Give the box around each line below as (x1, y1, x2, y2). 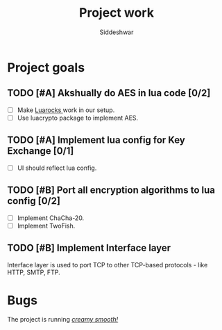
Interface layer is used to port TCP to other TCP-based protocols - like (7, 260, 208, 269)
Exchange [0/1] (7, 145, 74, 157)
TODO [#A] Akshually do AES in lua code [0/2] (7, 87, 211, 99)
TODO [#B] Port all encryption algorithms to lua (7, 184, 216, 196)
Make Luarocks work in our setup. (17, 106, 115, 114)
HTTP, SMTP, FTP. (7, 268, 60, 276)
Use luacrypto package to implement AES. (17, 113, 139, 122)
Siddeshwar (99, 28, 134, 36)
